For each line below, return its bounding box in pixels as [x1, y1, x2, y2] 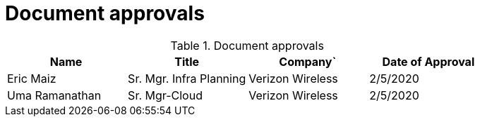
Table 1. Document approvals [170, 38, 324, 53]
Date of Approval [382, 54, 475, 69]
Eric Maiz [7, 71, 56, 86]
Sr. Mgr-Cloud [128, 88, 203, 102]
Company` [279, 54, 337, 69]
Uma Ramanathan [7, 88, 102, 102]
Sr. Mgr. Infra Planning [128, 71, 246, 86]
